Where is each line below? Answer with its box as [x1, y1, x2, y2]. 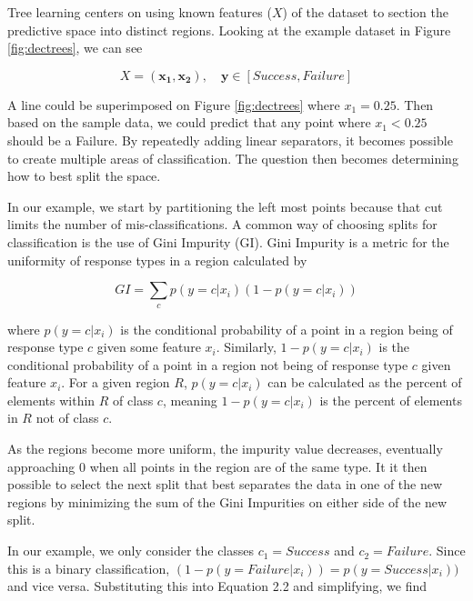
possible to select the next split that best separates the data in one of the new [7, 475, 443, 494]
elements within [7, 390, 96, 409]
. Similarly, [216, 337, 277, 356]
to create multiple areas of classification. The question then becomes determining [7, 148, 458, 167]
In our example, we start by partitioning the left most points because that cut [7, 196, 443, 215]
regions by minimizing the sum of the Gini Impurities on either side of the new [7, 492, 448, 511]
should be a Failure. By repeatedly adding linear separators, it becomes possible [7, 130, 453, 149]
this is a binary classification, [7, 558, 170, 577]
